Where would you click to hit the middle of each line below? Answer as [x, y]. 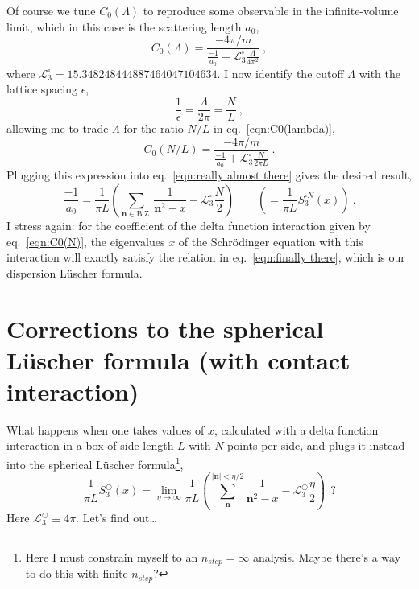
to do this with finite [77, 573]
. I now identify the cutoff [280, 73]
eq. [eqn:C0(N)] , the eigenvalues [86, 241]
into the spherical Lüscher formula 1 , [95, 463]
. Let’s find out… [116, 518]
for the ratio [153, 128]
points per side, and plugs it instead [316, 445]
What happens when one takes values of [106, 429]
